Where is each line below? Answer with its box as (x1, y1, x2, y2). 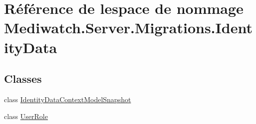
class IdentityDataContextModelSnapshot (4, 94, 131, 104)
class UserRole (4, 111, 48, 121)
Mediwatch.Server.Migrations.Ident (4, 17, 253, 38)
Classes (4, 71, 42, 86)
